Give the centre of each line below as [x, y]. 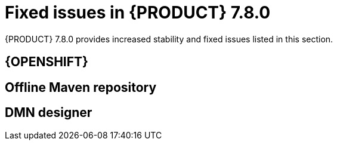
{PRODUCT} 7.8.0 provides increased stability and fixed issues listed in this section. [169, 39]
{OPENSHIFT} [47, 62]
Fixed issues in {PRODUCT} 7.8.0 [138, 13]
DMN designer [49, 113]
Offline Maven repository [81, 87]
